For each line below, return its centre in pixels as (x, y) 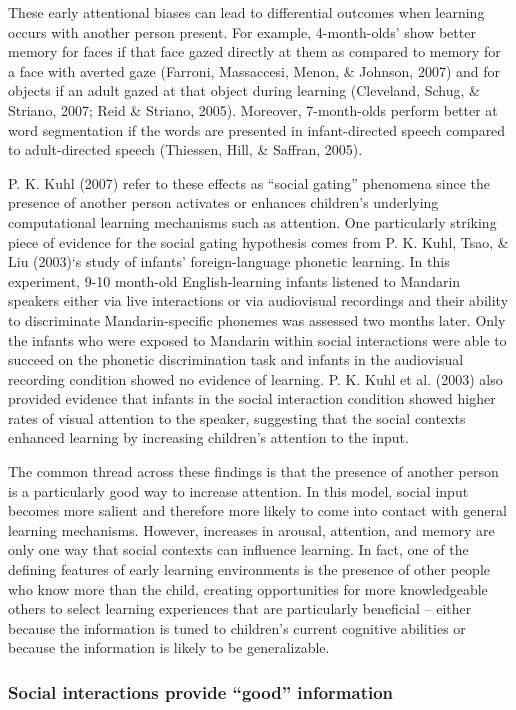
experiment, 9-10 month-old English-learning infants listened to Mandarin (234, 280)
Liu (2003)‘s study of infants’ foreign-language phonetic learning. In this (229, 261)
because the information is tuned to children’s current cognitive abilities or (237, 627)
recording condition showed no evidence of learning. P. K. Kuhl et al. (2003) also (255, 378)
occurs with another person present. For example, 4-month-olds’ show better (242, 31)
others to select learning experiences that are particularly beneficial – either (240, 608)
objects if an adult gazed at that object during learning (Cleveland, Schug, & (244, 90)
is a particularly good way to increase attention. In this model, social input (238, 490)
